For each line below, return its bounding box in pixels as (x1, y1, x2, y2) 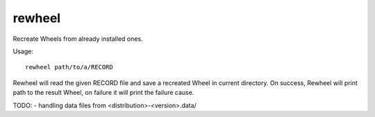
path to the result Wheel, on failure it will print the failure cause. (12, 89, 194, 97)
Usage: (12, 47, 34, 55)
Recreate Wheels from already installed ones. (12, 35, 143, 43)
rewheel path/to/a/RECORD (25, 63, 114, 71)
